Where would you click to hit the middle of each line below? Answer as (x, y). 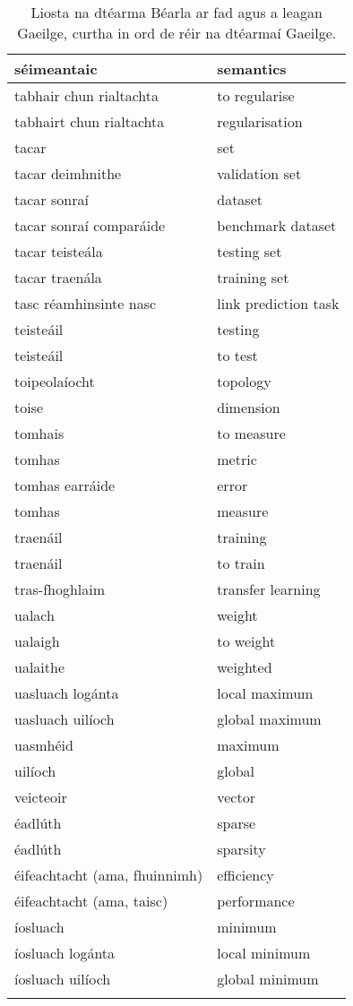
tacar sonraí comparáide (90, 225)
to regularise (256, 95)
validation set (259, 173)
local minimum (264, 953)
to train (241, 563)
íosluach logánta (65, 953)
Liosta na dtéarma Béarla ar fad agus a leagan (176, 12)
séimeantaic (56, 69)
